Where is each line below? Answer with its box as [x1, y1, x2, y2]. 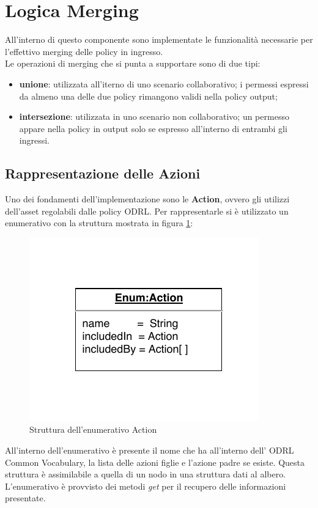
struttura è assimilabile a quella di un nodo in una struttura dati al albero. [5, 468, 286, 480]
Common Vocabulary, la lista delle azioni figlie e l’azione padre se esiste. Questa [5, 455, 305, 468]
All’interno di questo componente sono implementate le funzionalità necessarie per [5, 33, 313, 46]
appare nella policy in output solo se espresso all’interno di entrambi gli [19, 122, 287, 134]
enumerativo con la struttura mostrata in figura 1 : [5, 216, 193, 229]
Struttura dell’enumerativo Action [29, 423, 157, 436]
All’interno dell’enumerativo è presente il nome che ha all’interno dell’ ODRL [5, 444, 294, 457]
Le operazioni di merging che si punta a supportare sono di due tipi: [5, 57, 261, 70]
